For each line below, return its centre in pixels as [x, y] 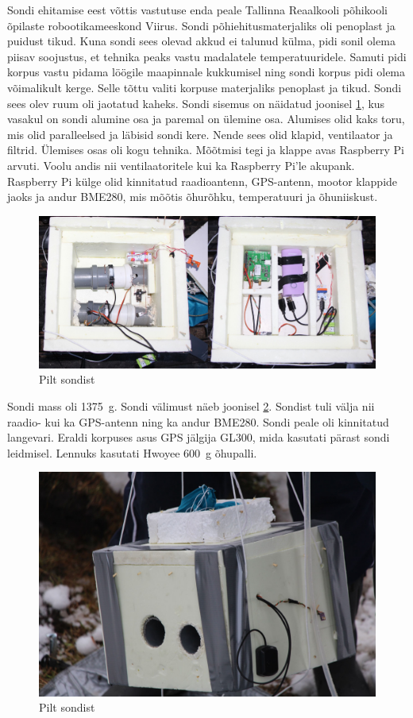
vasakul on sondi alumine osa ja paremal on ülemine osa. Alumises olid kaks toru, [206, 119]
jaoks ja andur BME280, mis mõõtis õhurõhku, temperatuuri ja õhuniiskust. [193, 197]
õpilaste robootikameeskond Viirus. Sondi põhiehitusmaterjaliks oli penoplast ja [201, 25]
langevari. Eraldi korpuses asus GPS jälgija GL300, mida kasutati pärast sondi [199, 437]
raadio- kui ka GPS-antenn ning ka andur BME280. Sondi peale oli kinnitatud [198, 421]
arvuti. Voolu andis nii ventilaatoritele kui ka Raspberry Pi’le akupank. [181, 165]
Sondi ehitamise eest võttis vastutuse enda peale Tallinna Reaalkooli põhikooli [197, 10]
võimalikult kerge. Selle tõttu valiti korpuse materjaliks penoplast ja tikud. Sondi [205, 87]
